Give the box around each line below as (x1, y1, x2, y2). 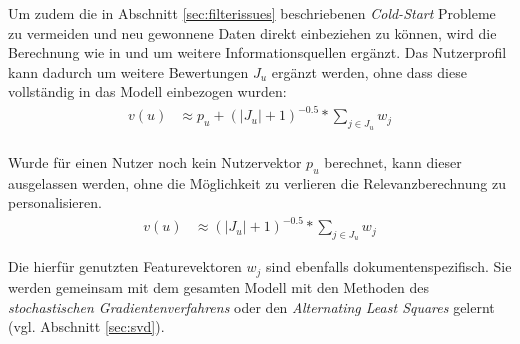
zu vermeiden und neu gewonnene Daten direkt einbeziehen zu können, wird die (8, 22, 497, 43)
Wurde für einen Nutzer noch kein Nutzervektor (8, 151, 302, 172)
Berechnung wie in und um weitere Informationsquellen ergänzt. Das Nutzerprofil (8, 42, 507, 63)
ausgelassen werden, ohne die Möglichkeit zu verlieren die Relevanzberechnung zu (8, 172, 506, 193)
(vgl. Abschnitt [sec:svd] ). (8, 316, 165, 337)
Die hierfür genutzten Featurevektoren (8, 256, 242, 277)
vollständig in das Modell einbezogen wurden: (8, 81, 287, 102)
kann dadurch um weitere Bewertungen (8, 61, 249, 82)
